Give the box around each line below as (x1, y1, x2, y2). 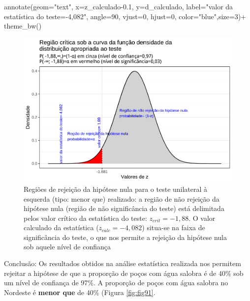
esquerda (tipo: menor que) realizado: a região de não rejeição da (24, 193, 219, 204)
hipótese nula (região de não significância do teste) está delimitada (24, 203, 224, 213)
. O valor (188, 212, 216, 223)
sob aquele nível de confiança (24, 241, 111, 252)
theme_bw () (4, 21, 42, 31)
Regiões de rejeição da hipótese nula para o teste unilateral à (24, 183, 208, 194)
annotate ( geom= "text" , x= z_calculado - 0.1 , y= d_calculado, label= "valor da (4, 1, 233, 11)
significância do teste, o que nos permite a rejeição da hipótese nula (24, 232, 227, 242)
